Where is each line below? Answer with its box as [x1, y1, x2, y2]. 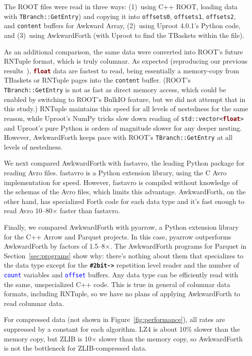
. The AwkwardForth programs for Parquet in [110, 241, 247, 251]
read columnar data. [4, 298, 64, 308]
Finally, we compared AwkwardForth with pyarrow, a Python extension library [4, 221, 239, 232]
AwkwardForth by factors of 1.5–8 [4, 241, 105, 251]
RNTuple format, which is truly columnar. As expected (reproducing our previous [4, 56, 248, 66]
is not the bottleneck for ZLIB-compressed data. [4, 343, 147, 353]
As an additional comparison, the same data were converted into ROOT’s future [4, 46, 243, 56]
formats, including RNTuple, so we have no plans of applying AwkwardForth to [4, 288, 240, 299]
